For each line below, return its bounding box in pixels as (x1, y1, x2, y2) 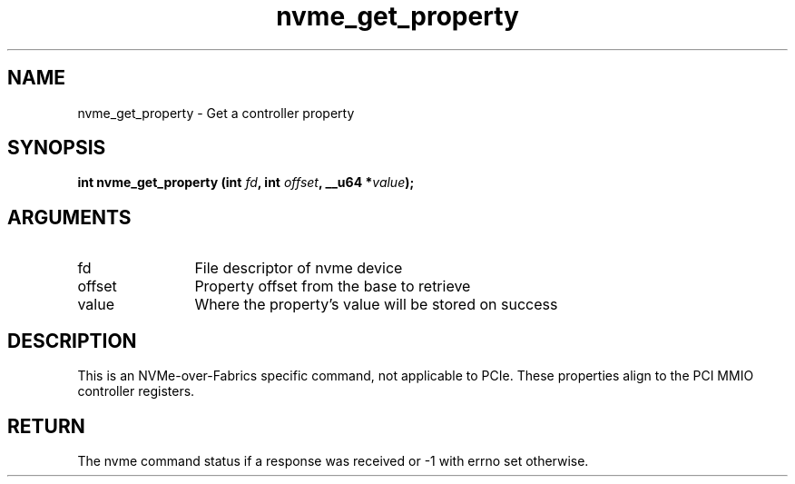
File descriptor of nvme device (194, 259, 403, 278)
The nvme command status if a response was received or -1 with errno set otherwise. (77, 452, 589, 469)
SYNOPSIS (7, 136, 106, 160)
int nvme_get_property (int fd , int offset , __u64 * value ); (77, 174, 415, 191)
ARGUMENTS (7, 205, 132, 229)
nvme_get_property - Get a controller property (77, 104, 355, 121)
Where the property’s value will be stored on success (194, 295, 558, 314)
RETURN (7, 414, 85, 438)
